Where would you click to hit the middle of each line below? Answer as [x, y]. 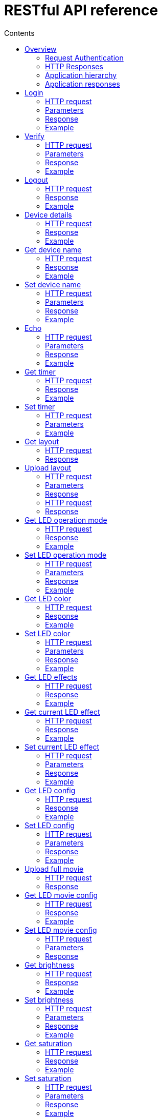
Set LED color [48, 633]
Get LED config [50, 790]
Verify [34, 136]
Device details [48, 214]
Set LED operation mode [66, 555]
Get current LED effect [62, 712]
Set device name [53, 284]
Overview [41, 49]
